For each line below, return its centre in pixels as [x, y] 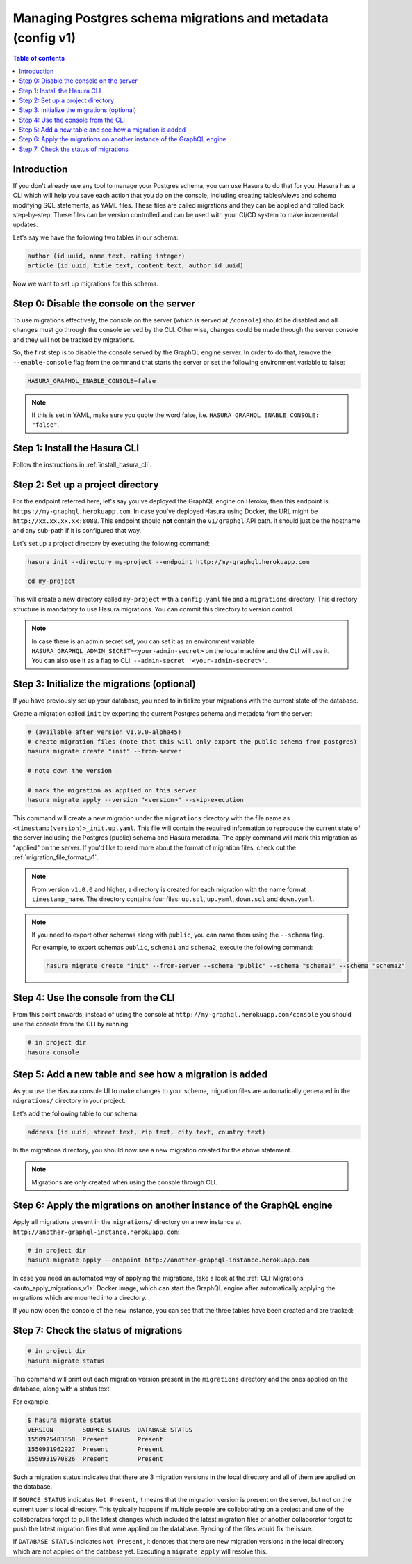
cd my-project [51, 581]
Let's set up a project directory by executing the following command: [112, 543]
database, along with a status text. [62, 1389]
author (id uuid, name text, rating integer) [106, 256]
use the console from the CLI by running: [71, 1024]
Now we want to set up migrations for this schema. [86, 284]
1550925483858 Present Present [95, 1439]
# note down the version [70, 771]
